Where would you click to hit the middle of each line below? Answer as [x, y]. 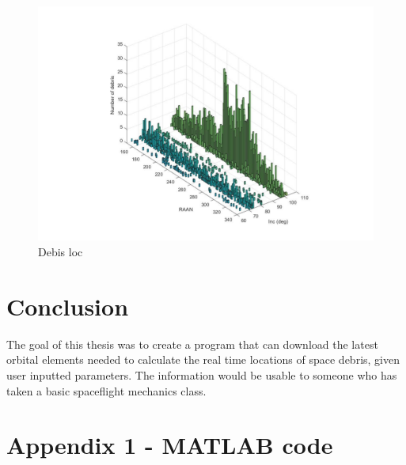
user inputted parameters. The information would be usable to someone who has [202, 374]
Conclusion [68, 306]
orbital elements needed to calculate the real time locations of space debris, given [203, 359]
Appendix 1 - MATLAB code [170, 445]
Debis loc [61, 252]
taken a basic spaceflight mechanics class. [106, 390]
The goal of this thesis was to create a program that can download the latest [192, 344]
